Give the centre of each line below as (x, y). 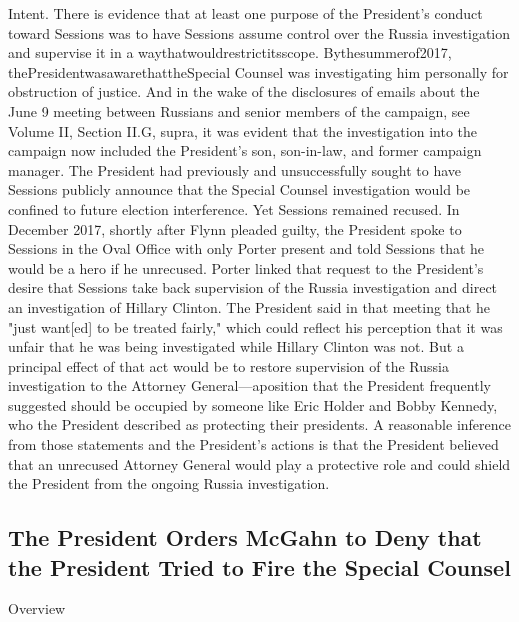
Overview (37, 608)
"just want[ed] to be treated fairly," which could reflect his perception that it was (255, 326)
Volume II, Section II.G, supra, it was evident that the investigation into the (242, 130)
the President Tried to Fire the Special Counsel (259, 566)
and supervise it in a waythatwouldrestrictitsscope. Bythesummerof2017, (230, 52)
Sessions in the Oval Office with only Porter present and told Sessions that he (246, 248)
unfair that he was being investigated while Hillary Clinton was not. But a (236, 346)
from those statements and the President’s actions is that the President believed (253, 444)
